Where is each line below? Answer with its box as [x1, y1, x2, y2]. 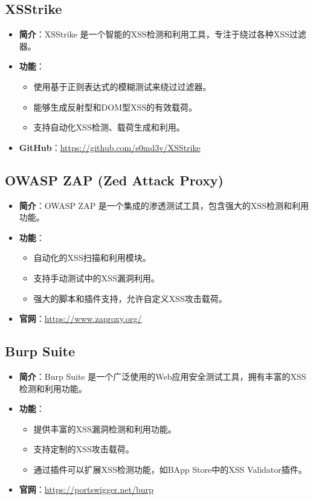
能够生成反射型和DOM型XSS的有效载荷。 [33, 100, 198, 113]
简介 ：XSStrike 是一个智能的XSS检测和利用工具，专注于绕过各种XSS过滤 [19, 28, 306, 40]
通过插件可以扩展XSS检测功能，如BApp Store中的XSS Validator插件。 [33, 463, 307, 475]
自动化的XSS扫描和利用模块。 [33, 251, 151, 264]
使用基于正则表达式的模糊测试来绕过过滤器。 [33, 80, 211, 92]
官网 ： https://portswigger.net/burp [19, 483, 153, 496]
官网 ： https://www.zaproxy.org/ [19, 312, 142, 325]
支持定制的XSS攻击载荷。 [33, 443, 134, 455]
